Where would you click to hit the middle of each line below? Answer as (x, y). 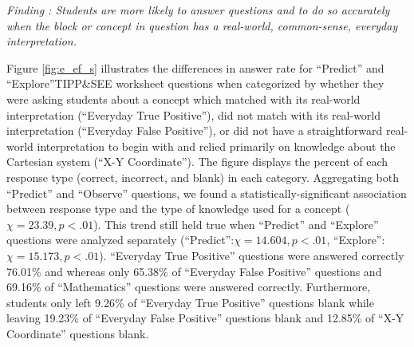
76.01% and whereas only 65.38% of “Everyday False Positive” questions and (194, 271)
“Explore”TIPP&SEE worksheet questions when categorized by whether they (195, 83)
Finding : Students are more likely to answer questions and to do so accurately (198, 10)
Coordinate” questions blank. (78, 333)
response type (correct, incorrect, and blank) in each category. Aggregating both (203, 177)
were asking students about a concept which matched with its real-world (183, 99)
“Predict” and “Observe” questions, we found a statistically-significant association (207, 193)
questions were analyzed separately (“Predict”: (120, 240)
